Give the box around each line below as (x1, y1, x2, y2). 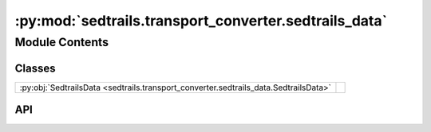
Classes (14, 61, 56, 75)
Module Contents (14, 35, 109, 49)
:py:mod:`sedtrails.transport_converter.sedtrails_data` (14, 12, 387, 29)
